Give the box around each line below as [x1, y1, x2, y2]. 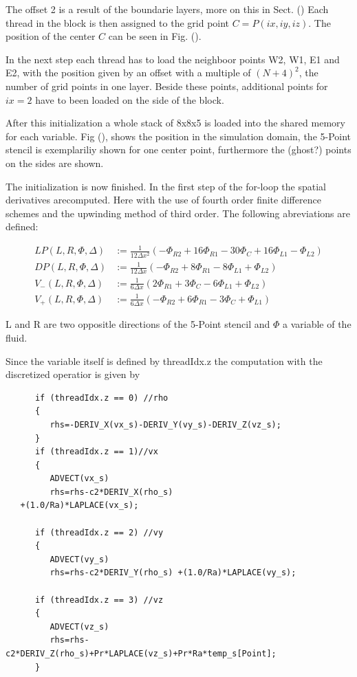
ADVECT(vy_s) [50, 554, 109, 564]
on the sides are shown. [6, 155, 104, 170]
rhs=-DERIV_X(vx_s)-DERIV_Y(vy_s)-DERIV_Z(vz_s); [50, 419, 281, 430]
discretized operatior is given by [6, 367, 140, 381]
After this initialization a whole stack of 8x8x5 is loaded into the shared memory [6, 115, 345, 130]
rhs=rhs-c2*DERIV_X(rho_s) [50, 487, 173, 497]
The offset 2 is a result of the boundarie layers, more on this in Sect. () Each [6, 2, 329, 16]
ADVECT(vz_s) [50, 621, 109, 632]
